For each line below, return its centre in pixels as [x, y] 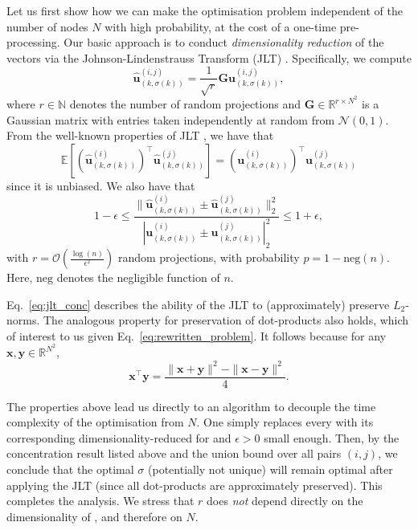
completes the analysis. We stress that [100, 501]
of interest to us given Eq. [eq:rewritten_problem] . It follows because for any [197, 335]
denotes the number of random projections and [185, 104]
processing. [33, 42]
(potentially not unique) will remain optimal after [270, 469]
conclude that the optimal [70, 469]
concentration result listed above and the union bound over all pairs [174, 453]
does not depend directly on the [285, 501]
